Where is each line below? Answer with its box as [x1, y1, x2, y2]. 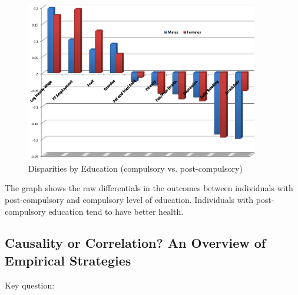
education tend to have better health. [48, 205, 184, 217]
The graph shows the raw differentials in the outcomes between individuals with [5, 182, 293, 194]
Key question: [5, 278, 55, 291]
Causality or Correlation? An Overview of [5, 234, 266, 252]
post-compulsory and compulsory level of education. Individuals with [5, 193, 253, 205]
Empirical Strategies [5, 251, 131, 269]
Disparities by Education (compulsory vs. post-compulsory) [28, 162, 243, 174]
